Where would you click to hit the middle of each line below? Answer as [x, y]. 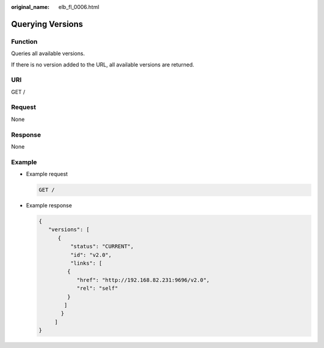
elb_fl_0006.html [79, 7]
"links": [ [86, 263]
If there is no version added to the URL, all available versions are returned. [103, 64]
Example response [49, 205]
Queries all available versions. [48, 53]
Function [24, 41]
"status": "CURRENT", [102, 246]
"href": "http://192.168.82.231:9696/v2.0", [143, 280]
